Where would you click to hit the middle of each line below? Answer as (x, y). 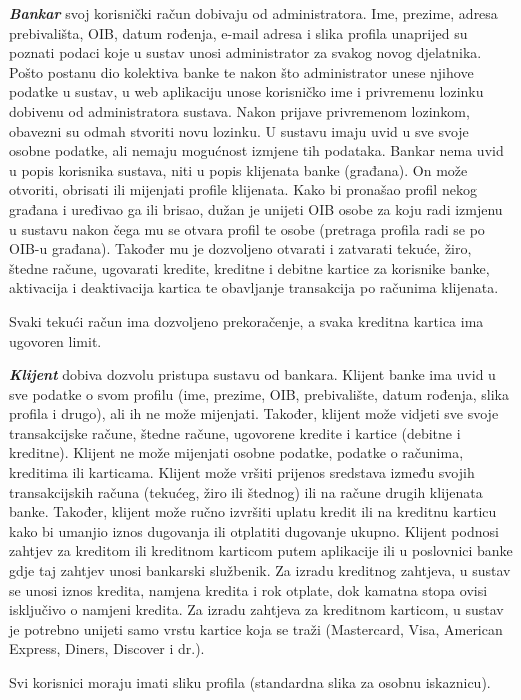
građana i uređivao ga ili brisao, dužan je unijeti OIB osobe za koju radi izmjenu (256, 208)
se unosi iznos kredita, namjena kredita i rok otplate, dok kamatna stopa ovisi (248, 589)
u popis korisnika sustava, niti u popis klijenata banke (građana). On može (238, 169)
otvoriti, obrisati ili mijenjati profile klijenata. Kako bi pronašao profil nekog (243, 189)
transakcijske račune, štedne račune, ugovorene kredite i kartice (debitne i (235, 432)
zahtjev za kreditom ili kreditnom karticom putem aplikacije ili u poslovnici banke (261, 550)
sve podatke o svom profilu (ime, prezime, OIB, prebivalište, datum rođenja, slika (259, 393)
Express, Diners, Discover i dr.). (107, 648)
